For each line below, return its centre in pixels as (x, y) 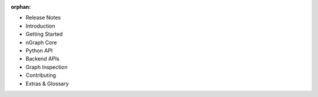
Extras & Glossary (47, 83)
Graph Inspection (47, 67)
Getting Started (44, 34)
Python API (39, 51)
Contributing (41, 75)
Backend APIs (43, 59)
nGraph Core (41, 42)
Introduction (40, 26)
